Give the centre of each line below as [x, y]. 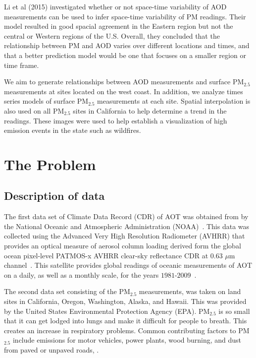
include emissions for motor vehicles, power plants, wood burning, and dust [127, 340]
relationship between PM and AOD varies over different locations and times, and [127, 45]
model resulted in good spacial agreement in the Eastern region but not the [119, 26]
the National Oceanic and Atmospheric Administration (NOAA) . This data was [127, 226]
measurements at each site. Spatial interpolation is [174, 101]
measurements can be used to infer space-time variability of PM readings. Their [125, 16]
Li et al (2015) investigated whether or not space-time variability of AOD [115, 6]
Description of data [54, 196]
